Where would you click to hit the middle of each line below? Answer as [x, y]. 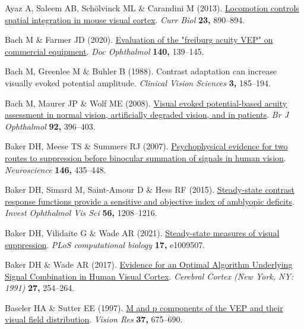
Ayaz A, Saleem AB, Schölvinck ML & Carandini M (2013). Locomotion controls [152, 8]
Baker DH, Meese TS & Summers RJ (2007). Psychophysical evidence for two [146, 146]
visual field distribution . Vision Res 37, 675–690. [94, 319]
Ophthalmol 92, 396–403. [50, 126]
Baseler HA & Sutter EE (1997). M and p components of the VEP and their [144, 307]
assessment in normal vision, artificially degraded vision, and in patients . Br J [147, 115]
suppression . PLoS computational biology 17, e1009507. [105, 244]
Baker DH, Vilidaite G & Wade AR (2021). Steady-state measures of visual [142, 232]
